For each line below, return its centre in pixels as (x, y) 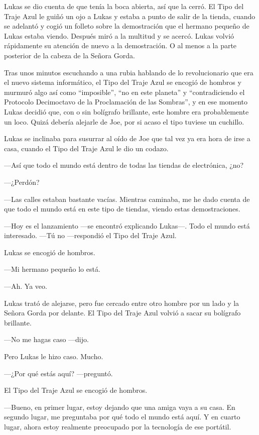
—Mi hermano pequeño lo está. (52, 269)
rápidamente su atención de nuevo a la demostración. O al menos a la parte (120, 45)
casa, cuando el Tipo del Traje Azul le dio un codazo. (86, 148)
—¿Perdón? (22, 182)
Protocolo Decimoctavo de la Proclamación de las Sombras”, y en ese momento (126, 102)
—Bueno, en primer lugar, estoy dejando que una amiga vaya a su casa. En (120, 407)
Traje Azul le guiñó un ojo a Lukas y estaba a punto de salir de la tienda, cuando (130, 16)
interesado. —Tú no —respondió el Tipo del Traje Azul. (90, 235)
